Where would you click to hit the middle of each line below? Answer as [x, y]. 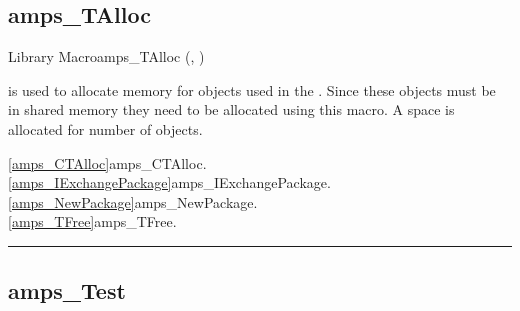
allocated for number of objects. [105, 128]
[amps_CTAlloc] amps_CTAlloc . [107, 162]
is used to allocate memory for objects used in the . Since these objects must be [252, 89]
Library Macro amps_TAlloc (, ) [106, 56]
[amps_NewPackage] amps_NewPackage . [133, 201]
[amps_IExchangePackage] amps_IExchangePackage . [169, 182]
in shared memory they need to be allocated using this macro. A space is [231, 109]
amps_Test [67, 290]
